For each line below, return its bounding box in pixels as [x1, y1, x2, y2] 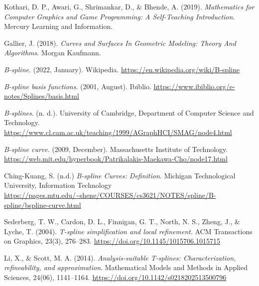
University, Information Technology [4, 180, 112, 190]
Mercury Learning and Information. [4, 21, 113, 31]
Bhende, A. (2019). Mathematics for [144, 1, 255, 11]
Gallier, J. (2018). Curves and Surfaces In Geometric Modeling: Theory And [4, 37, 236, 48]
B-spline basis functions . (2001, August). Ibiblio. [4, 81, 151, 91]
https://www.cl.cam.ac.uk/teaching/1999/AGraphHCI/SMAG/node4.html [4, 127, 232, 137]
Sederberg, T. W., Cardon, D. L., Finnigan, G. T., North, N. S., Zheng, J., [4, 216, 233, 227]
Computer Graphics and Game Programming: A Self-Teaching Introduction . [4, 11, 235, 21]
